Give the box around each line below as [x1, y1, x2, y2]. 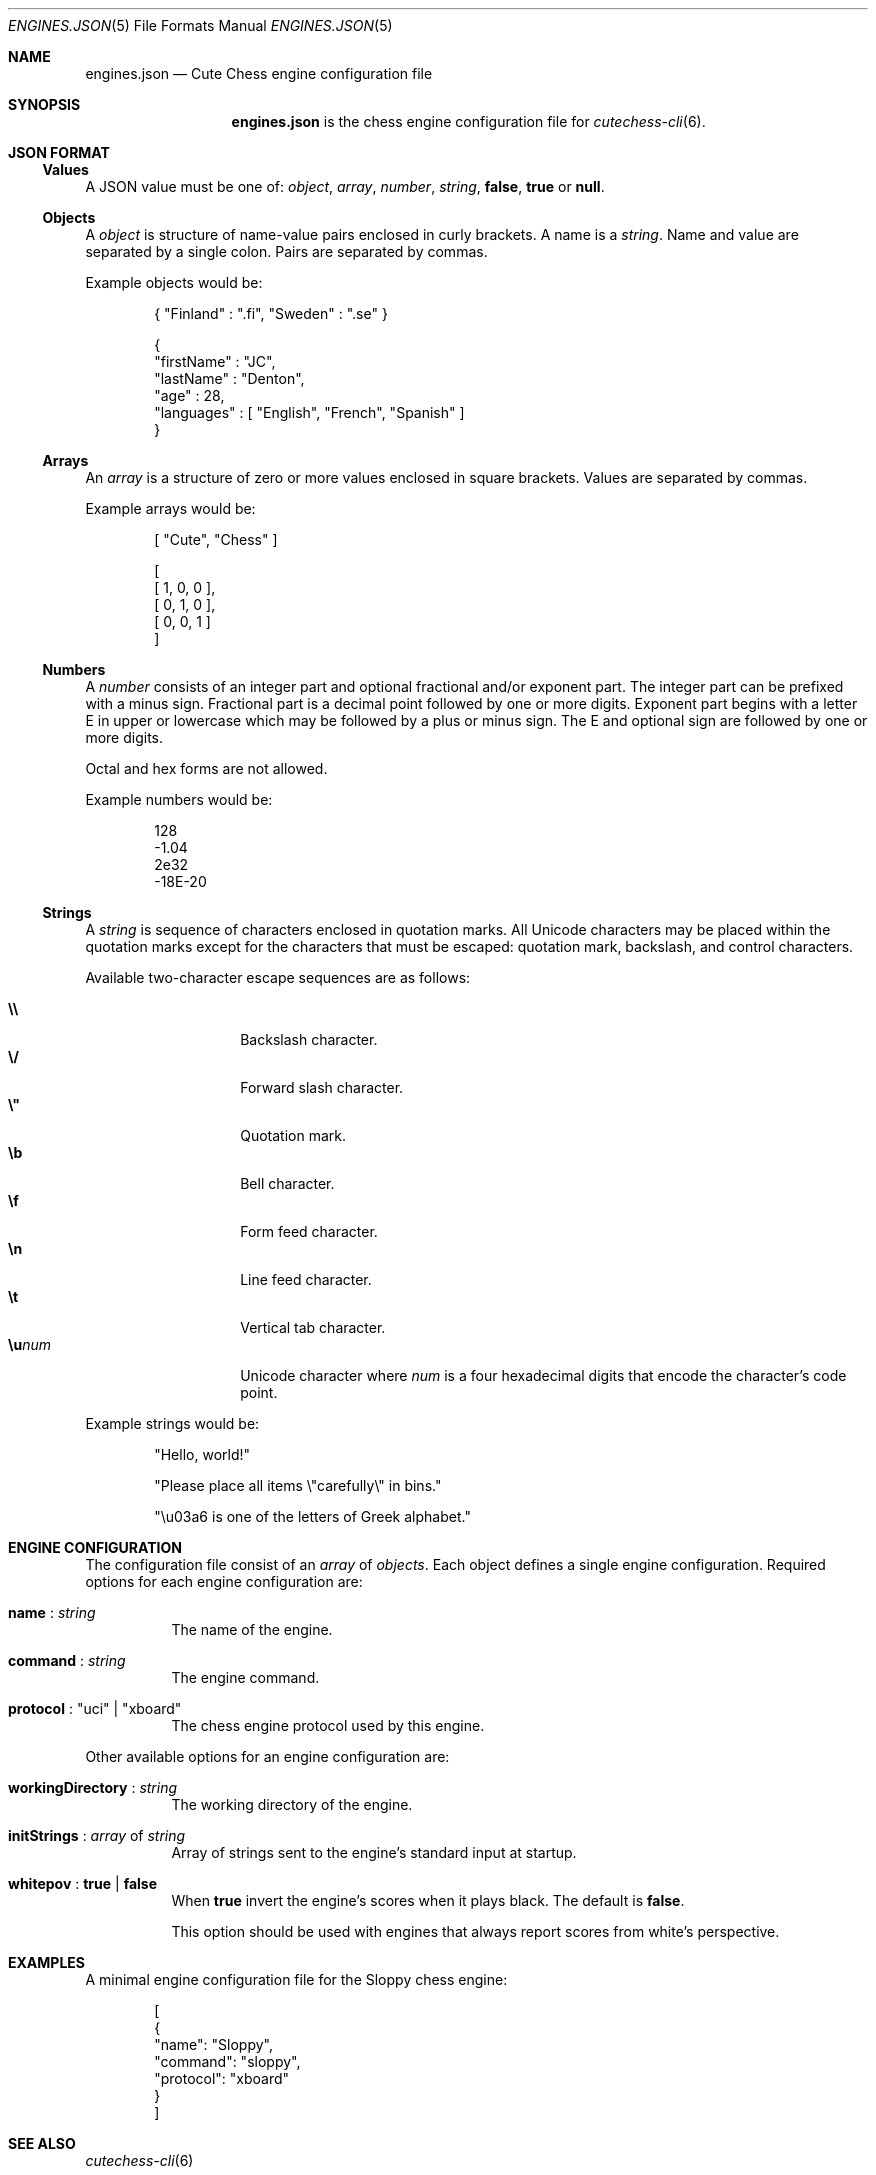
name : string [8, 1604, 96, 1621]
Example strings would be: [85, 1415, 260, 1432]
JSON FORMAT [8, 144, 110, 161]
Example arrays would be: [85, 500, 256, 517]
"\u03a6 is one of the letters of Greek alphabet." [154, 1508, 471, 1525]
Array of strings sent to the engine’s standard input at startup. [171, 1844, 577, 1861]
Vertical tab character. [240, 1319, 386, 1336]
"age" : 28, [154, 387, 225, 404]
